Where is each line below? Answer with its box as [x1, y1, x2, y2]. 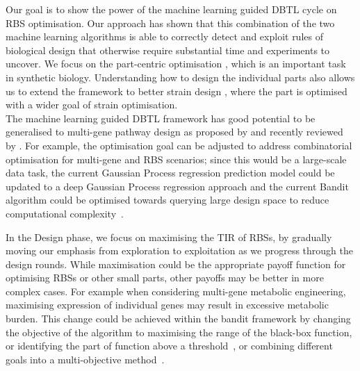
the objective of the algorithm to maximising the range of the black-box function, [6, 324, 352, 339]
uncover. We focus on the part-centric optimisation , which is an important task [6, 56, 346, 71]
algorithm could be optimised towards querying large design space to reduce [6, 192, 329, 207]
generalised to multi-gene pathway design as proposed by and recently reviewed [6, 124, 343, 139]
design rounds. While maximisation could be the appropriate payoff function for [6, 256, 346, 271]
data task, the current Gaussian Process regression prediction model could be [6, 165, 335, 180]
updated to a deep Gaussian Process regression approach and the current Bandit [6, 179, 349, 193]
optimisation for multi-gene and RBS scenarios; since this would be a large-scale [6, 151, 347, 166]
